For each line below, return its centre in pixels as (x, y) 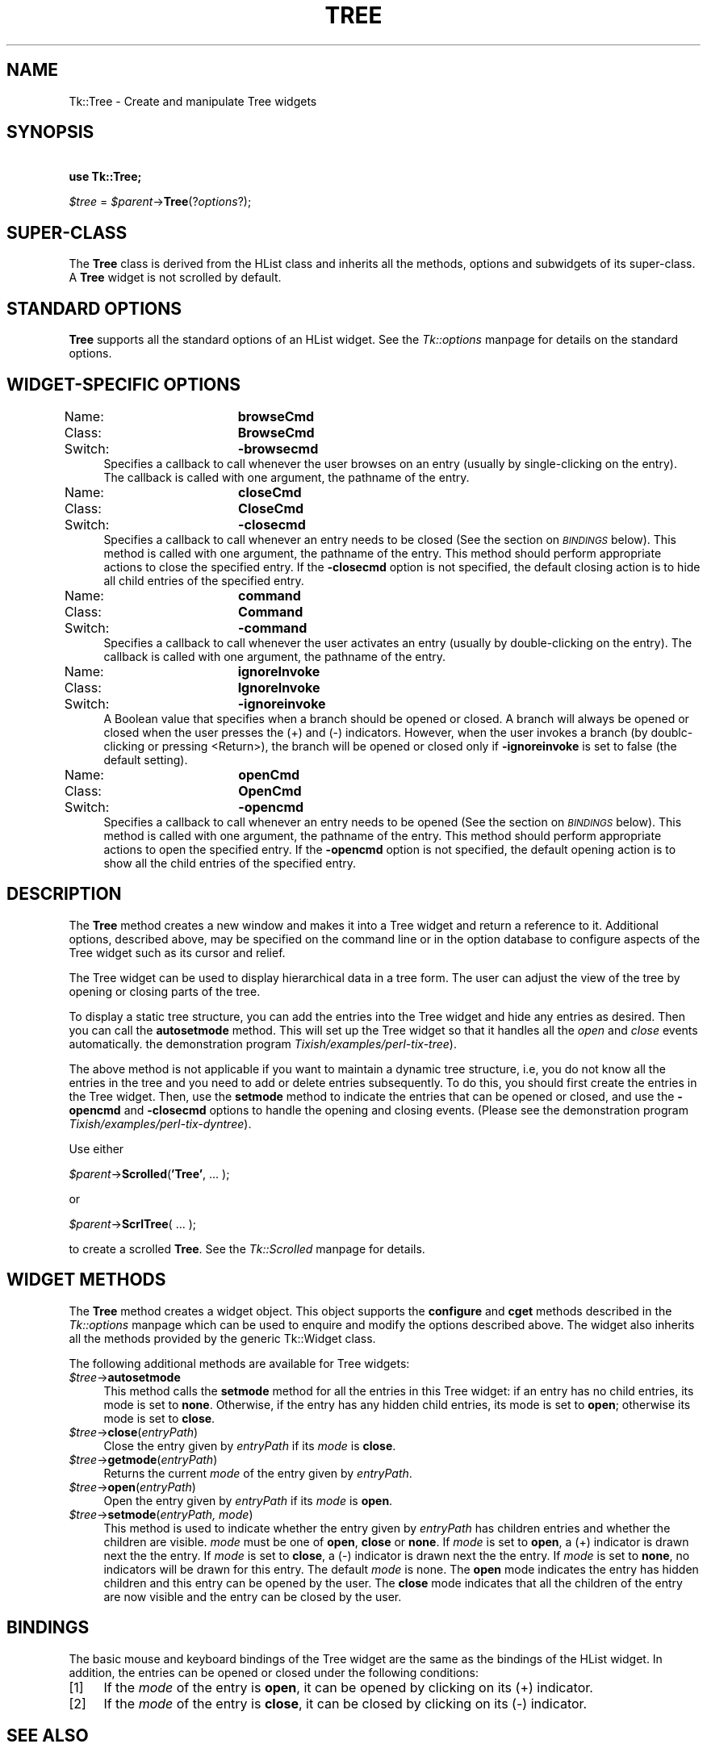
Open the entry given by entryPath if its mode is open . (248, 1500)
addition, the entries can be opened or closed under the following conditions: (274, 1672)
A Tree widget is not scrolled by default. (175, 278)
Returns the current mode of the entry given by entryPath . (258, 1473)
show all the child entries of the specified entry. (230, 863)
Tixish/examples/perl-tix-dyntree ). (160, 1123)
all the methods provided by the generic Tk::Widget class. (222, 1338)
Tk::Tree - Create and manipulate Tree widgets (193, 101)
